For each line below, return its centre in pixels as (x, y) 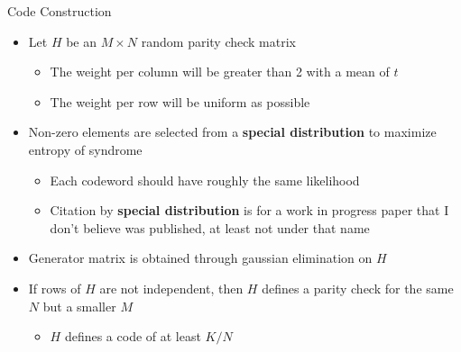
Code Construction (60, 11)
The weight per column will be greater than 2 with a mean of (220, 72)
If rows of (55, 288)
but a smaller (79, 306)
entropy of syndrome (85, 149)
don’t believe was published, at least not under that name (210, 227)
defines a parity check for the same (358, 288)
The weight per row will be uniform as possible (180, 101)
